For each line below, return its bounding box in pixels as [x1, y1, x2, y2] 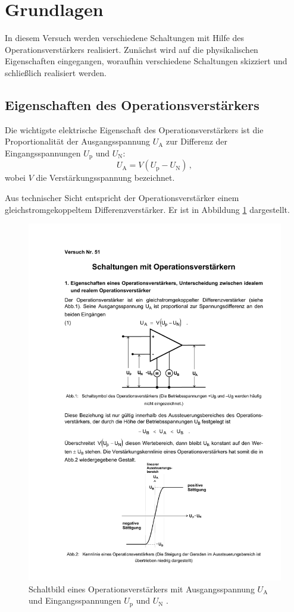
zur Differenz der [166, 135, 228, 147]
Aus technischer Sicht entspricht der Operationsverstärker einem [5, 191, 239, 203]
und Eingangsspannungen [29, 594, 121, 607]
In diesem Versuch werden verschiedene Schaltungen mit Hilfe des [5, 32, 245, 44]
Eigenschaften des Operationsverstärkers [5, 95, 259, 114]
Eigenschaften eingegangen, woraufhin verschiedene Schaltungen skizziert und [5, 55, 287, 67]
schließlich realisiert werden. [5, 66, 107, 79]
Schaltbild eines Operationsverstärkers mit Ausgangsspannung [29, 582, 255, 595]
